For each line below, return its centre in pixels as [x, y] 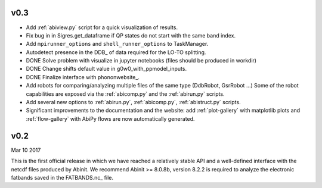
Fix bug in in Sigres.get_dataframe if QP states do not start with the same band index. [131, 35]
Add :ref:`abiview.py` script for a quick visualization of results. [102, 27]
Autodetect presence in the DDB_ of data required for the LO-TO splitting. [116, 52]
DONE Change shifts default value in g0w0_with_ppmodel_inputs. [106, 69]
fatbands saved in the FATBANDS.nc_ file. [62, 177]
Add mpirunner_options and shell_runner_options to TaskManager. [117, 44]
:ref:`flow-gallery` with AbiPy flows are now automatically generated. [110, 118]
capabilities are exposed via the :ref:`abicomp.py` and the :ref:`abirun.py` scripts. [125, 94]
